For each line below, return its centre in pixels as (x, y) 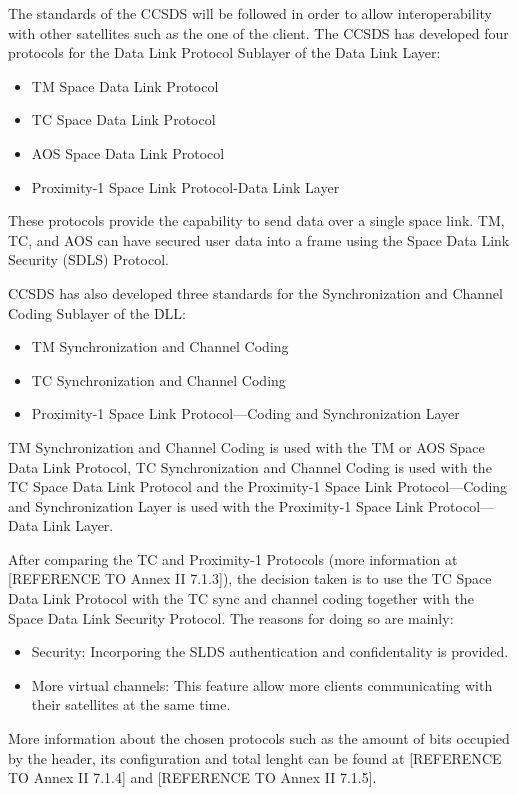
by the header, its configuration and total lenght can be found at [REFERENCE (255, 757)
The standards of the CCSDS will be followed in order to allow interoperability (250, 13)
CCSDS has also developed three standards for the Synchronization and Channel (255, 292)
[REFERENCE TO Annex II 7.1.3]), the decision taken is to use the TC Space (250, 578)
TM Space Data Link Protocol (125, 85)
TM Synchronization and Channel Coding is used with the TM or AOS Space (246, 446)
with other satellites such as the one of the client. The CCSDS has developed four (258, 32)
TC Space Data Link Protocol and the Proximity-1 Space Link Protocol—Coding (258, 486)
